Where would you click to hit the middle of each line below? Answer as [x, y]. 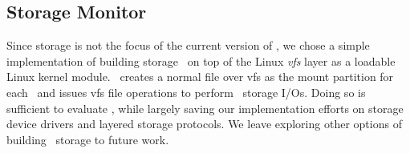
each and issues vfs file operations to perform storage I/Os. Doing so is [186, 92]
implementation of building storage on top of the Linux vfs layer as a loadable [201, 60]
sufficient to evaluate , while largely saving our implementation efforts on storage [205, 108]
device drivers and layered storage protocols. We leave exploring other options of [204, 124]
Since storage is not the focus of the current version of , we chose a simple [188, 45]
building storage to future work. [88, 139]
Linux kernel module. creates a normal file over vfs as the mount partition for [200, 76]
